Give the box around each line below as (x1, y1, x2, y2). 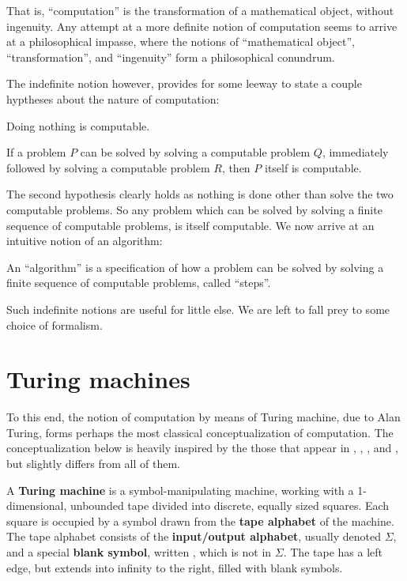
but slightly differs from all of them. (6, 455, 180, 471)
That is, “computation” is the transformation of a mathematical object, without (6, 2, 394, 18)
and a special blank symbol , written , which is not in (6, 543, 272, 560)
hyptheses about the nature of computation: (6, 90, 220, 107)
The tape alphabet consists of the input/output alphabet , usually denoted (6, 528, 381, 545)
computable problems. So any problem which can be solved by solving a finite (6, 201, 383, 217)
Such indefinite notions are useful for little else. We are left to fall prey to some (6, 300, 390, 317)
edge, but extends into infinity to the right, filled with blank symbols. (6, 559, 343, 575)
